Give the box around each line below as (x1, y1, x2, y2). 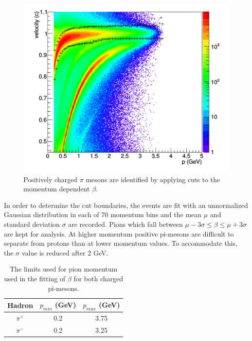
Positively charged (23, 174, 78, 184)
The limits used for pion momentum (10, 264, 118, 274)
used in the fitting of (4, 273, 66, 283)
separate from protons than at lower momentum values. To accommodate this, (4, 238, 237, 248)
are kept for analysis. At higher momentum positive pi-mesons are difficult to (4, 228, 234, 239)
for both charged (73, 273, 123, 283)
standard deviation (4, 219, 60, 229)
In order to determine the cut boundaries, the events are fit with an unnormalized (4, 200, 248, 210)
